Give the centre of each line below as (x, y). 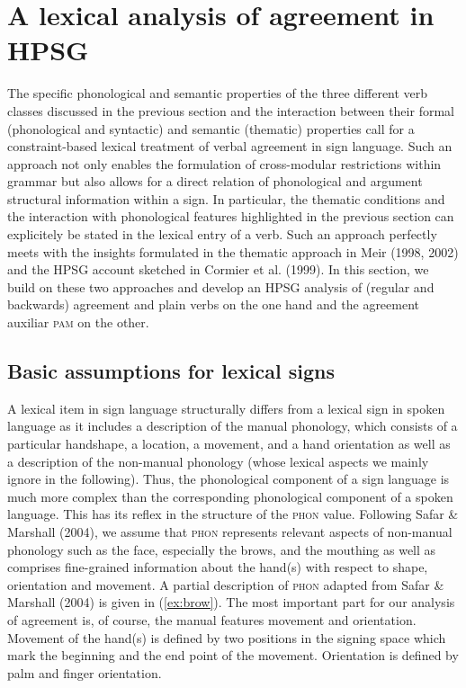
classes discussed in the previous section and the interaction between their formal (231, 110)
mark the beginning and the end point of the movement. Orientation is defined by (233, 655)
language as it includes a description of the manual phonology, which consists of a (233, 426)
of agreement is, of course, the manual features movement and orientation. (212, 619)
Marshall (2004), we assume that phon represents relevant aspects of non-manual (230, 531)
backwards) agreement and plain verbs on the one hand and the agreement (214, 304)
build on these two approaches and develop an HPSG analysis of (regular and (221, 286)
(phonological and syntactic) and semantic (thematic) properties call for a (211, 128)
